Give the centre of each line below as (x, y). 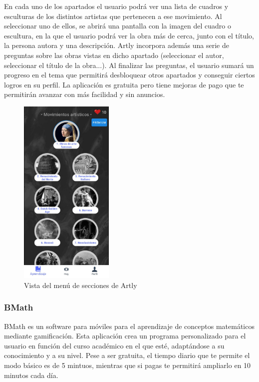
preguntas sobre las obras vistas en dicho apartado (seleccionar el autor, (114, 55)
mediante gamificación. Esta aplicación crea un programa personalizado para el (125, 336)
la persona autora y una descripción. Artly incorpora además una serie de (117, 45)
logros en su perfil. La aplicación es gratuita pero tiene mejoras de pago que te (124, 84)
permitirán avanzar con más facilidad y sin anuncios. (85, 94)
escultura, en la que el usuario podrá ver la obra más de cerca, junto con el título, (129, 35)
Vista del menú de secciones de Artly (81, 285)
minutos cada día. (31, 375)
